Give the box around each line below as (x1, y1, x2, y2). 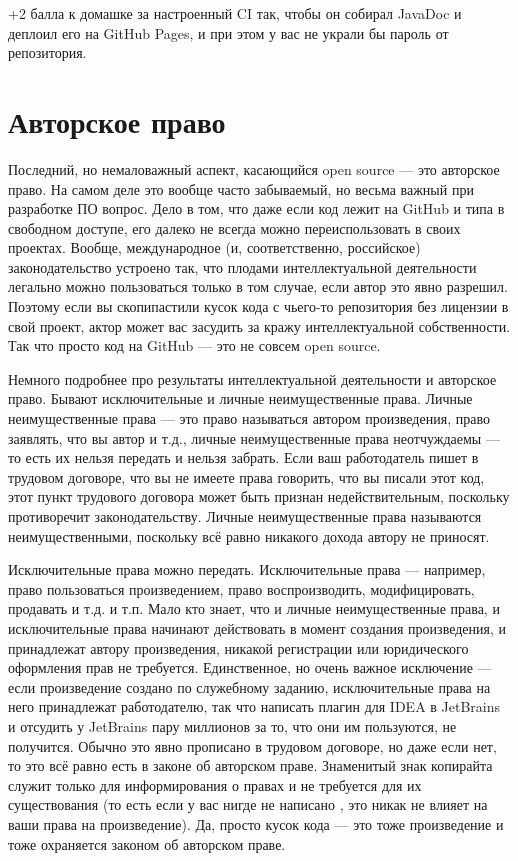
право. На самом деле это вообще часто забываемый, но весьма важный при (8, 178, 474, 199)
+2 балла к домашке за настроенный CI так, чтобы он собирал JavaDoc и (8, 3, 462, 23)
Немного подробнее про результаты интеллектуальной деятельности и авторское (8, 368, 497, 389)
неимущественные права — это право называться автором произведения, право (8, 408, 490, 429)
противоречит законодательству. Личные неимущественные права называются (8, 506, 482, 526)
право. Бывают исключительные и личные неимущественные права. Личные (8, 388, 473, 409)
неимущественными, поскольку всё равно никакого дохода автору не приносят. (8, 525, 490, 546)
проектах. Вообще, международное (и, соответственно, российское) (8, 237, 421, 258)
